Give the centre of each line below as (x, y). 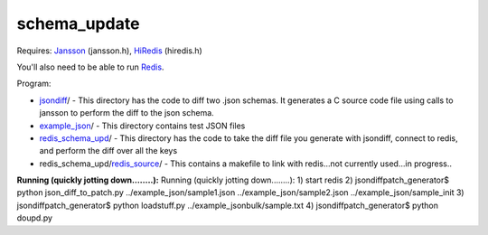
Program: (34, 84)
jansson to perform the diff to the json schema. (127, 113)
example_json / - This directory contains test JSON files (142, 126)
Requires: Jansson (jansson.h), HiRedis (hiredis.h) (109, 51)
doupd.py (35, 218)
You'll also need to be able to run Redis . (90, 67)
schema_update (78, 23)
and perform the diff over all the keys (108, 151)
